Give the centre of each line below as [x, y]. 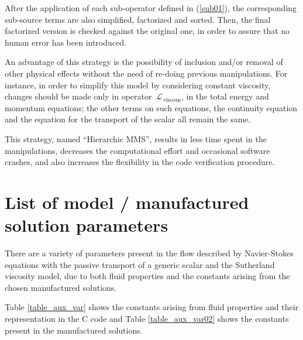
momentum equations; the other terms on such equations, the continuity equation [151, 107]
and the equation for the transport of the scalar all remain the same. [128, 119]
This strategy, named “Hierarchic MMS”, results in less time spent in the [136, 138]
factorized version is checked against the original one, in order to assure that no [147, 31]
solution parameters [87, 225]
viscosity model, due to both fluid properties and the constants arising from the [147, 276]
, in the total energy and [225, 96]
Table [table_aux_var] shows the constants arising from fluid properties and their [152, 307]
